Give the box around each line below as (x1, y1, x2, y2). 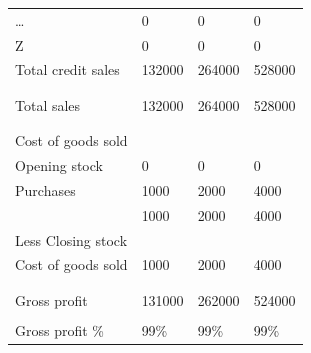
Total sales (15, 94, 81, 115)
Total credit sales (15, 59, 120, 80)
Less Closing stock (15, 229, 128, 250)
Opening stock (15, 154, 103, 175)
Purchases (15, 179, 76, 200)
